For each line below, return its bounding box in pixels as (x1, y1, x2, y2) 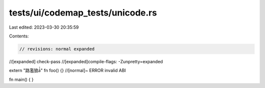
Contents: (9, 33, 29, 39)
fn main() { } (9, 76, 34, 82)
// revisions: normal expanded (19, 46, 95, 52)
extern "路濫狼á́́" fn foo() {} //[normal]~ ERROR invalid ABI (9, 68, 126, 73)
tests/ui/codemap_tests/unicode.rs (9, 7, 157, 18)
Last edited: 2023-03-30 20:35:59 (9, 24, 79, 30)
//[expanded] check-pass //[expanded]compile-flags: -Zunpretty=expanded (9, 58, 163, 64)
